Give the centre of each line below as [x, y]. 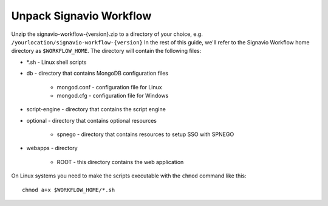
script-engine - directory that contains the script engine [96, 109]
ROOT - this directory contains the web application [120, 162]
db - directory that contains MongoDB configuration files [97, 74]
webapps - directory [52, 148]
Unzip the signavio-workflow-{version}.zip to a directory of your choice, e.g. [107, 34]
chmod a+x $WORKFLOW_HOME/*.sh [69, 190]
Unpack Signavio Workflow [81, 16]
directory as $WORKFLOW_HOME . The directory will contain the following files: [106, 51]
